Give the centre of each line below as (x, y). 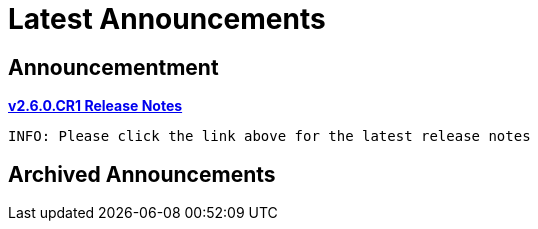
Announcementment (113, 67)
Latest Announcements (167, 19)
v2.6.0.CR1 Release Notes (95, 106)
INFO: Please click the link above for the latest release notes (269, 136)
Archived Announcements (142, 174)
